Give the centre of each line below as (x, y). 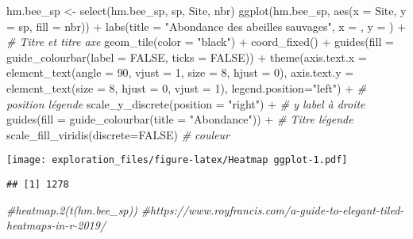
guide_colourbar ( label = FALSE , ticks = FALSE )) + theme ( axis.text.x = (187, 57)
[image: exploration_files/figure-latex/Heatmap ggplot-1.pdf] (177, 160)
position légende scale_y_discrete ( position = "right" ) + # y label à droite (186, 103)
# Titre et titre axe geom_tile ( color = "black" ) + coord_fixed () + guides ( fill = (200, 42)
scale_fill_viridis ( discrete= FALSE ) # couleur (118, 134)
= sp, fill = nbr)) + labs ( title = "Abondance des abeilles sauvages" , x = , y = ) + (206, 26)
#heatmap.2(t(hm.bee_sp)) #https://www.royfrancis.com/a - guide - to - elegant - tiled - (205, 209)
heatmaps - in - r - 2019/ (56, 225)
